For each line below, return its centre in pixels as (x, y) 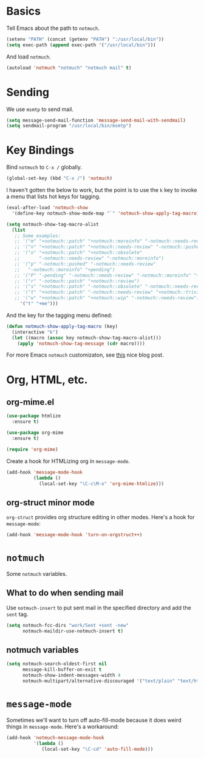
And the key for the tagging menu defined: (59, 315)
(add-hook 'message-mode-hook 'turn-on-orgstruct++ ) (74, 535)
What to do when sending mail (65, 593)
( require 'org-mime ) (32, 449)
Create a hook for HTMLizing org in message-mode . (68, 461)
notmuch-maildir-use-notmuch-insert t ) (73, 631)
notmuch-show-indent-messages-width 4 (71, 675)
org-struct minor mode (51, 502)
